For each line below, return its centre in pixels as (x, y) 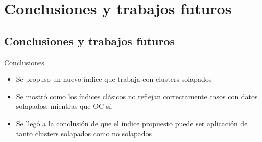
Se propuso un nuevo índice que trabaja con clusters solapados (114, 79)
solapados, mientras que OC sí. (65, 106)
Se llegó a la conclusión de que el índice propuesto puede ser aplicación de (132, 123)
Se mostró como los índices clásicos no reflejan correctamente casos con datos (137, 96)
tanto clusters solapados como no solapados (84, 133)
